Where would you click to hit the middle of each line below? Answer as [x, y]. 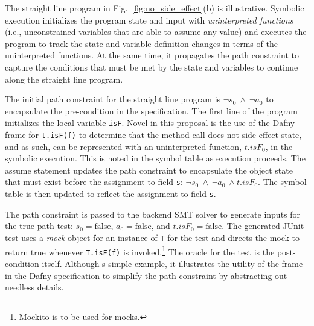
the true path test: [39, 226]
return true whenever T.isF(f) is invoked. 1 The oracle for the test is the [140, 251]
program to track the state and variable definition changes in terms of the [141, 43]
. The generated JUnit [263, 226]
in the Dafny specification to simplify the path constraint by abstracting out [146, 275]
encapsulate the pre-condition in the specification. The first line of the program [151, 111]
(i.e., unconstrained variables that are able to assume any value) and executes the [156, 32]
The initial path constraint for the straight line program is [113, 99]
